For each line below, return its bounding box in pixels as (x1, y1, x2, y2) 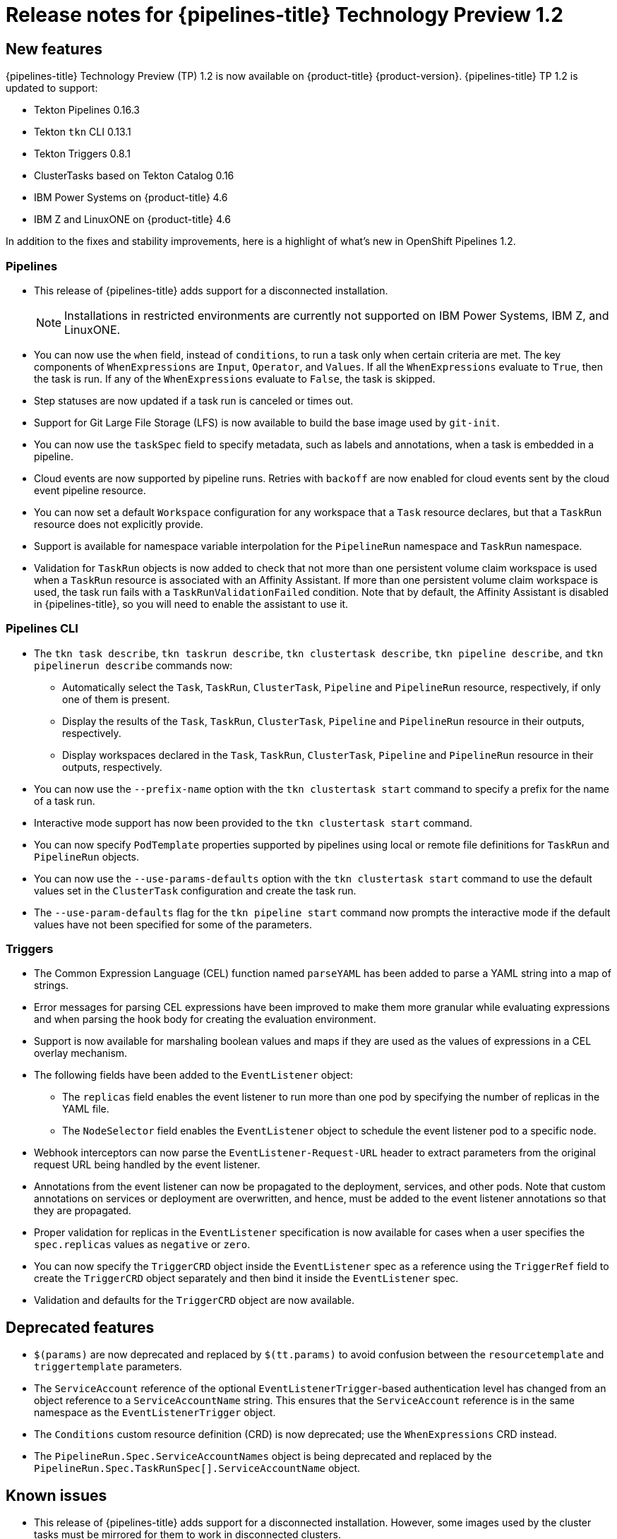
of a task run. (34, 794, 95, 807)
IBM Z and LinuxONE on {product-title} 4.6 (34, 213, 231, 226)
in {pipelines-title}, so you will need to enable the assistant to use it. (34, 597, 349, 610)
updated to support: (6, 82, 98, 95)
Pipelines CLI (6, 621, 78, 636)
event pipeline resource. (34, 484, 146, 496)
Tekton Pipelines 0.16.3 (34, 104, 140, 116)
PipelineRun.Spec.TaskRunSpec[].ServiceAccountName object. (34, 1462, 361, 1475)
